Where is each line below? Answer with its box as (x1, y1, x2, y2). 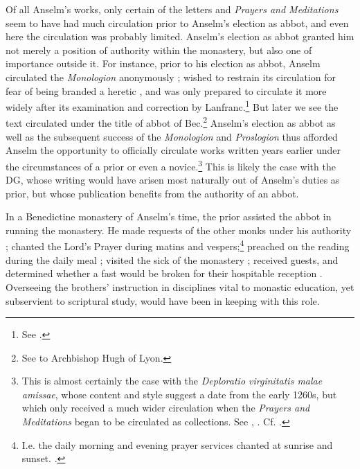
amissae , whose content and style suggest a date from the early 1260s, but (21, 387, 337, 401)
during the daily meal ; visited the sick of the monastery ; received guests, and (6, 252, 339, 267)
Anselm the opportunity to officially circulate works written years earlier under (6, 143, 341, 157)
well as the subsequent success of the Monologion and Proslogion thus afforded (6, 129, 338, 143)
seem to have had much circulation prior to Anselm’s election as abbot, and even (6, 15, 349, 30)
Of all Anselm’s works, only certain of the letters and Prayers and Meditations (6, 2, 339, 16)
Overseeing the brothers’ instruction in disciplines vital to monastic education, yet (6, 279, 354, 294)
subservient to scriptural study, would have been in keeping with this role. (6, 293, 320, 308)
